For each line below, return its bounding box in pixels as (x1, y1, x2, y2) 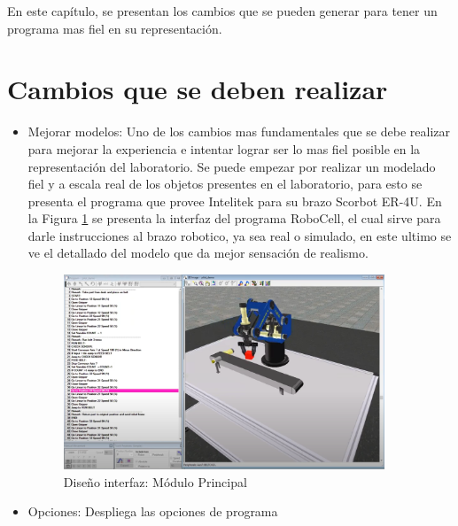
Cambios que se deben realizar (7, 71, 388, 107)
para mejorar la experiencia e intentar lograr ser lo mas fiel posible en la (27, 139, 421, 158)
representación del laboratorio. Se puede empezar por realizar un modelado (27, 157, 436, 175)
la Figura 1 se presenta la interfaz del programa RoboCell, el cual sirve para (27, 209, 441, 228)
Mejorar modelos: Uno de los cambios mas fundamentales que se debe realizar (27, 122, 450, 141)
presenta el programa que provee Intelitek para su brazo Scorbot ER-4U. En (27, 191, 442, 210)
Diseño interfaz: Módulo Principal (63, 472, 247, 491)
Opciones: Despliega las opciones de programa (27, 502, 278, 521)
